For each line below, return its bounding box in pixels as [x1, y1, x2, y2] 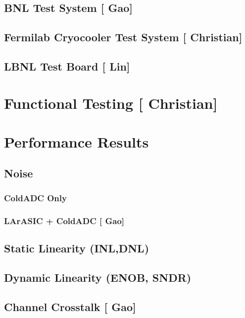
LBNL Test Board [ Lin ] [4, 58, 130, 74]
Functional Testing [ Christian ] [4, 92, 218, 113]
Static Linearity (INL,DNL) [4, 240, 149, 255]
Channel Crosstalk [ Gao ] [4, 299, 136, 314]
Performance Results [4, 131, 149, 152]
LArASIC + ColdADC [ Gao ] [4, 214, 125, 227]
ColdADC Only [4, 191, 67, 204]
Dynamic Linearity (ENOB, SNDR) [4, 269, 192, 285]
